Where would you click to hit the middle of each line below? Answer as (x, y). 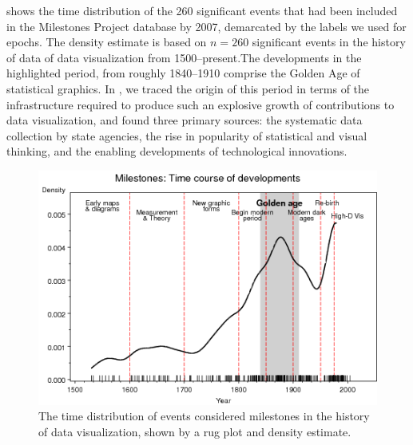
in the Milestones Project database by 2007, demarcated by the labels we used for (206, 26)
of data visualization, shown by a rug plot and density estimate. (195, 431)
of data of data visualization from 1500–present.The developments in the (184, 57)
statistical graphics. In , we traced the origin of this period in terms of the (188, 88)
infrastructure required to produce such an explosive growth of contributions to (201, 104)
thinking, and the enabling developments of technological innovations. (177, 151)
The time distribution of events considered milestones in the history (204, 416)
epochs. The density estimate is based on (107, 42)
